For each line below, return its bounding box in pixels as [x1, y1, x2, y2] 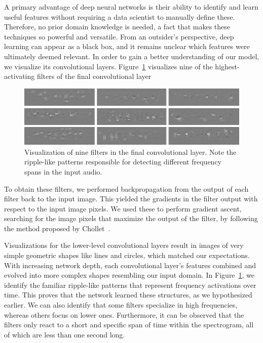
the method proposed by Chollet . [4, 223, 110, 233]
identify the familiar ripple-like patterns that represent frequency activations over [4, 279, 256, 290]
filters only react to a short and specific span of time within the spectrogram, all [4, 319, 254, 330]
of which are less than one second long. [4, 329, 125, 339]
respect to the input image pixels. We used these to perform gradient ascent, [4, 203, 242, 213]
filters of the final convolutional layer [36, 71, 152, 81]
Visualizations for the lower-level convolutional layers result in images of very [4, 240, 244, 250]
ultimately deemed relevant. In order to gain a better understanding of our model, [4, 51, 259, 61]
